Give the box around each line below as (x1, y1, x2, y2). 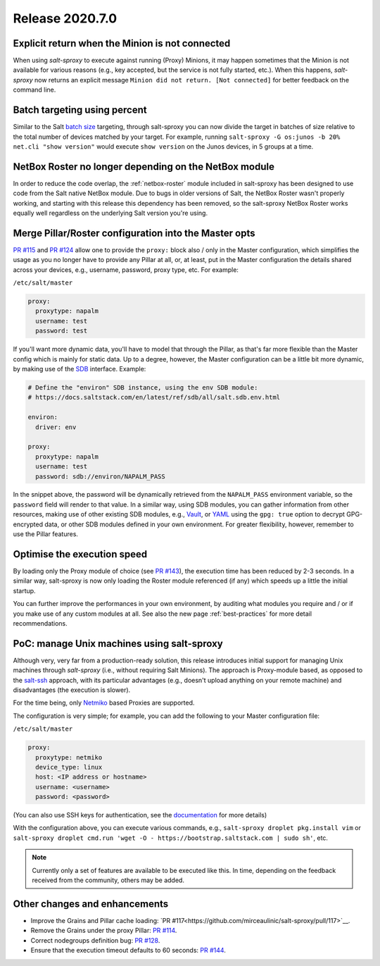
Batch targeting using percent (13, 104, 147, 116)
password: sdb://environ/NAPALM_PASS (35, 472, 165, 481)
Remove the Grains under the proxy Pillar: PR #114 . (30, 927, 177, 935)
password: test (35, 327, 88, 335)
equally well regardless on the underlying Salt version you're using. (13, 209, 208, 217)
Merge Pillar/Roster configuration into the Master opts (13, 227, 255, 239)
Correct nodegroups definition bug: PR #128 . (30, 936, 160, 944)
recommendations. (13, 619, 68, 627)
